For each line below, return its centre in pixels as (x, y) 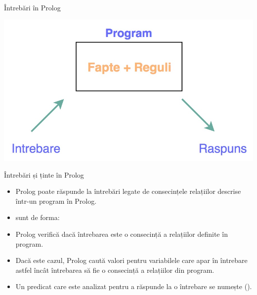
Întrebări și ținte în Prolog (44, 174)
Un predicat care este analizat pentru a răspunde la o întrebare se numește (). (134, 286)
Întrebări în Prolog (32, 7)
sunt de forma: (38, 217)
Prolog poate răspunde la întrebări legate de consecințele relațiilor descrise (128, 191)
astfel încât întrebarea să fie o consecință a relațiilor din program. (115, 270)
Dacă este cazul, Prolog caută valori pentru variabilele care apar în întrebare (131, 260)
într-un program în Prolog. (56, 201)
